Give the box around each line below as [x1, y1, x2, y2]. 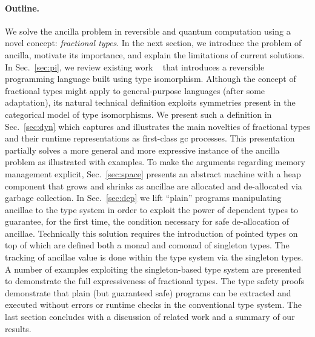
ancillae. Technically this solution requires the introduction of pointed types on [5, 226, 298, 239]
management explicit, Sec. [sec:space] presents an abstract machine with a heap [5, 167, 301, 180]
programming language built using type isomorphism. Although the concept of [5, 72, 296, 85]
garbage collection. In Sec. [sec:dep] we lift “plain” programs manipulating [5, 191, 282, 204]
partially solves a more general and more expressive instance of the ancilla [5, 143, 280, 156]
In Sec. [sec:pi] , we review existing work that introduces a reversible [5, 60, 265, 73]
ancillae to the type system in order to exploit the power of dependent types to [5, 203, 299, 216]
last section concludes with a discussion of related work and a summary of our [5, 310, 295, 323]
